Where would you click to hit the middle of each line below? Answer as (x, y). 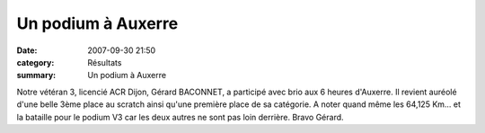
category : (35, 62)
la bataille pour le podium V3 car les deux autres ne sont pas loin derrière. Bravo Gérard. (181, 117)
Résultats (105, 62)
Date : (27, 50)
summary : (36, 75)
